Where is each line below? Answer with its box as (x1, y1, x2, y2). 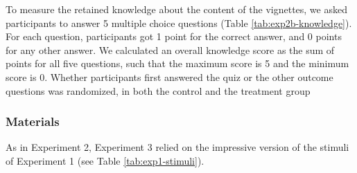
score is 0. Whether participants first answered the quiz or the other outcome (6, 69, 333, 84)
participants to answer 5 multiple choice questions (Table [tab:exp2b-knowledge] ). (6, 15, 352, 30)
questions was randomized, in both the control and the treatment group (6, 83, 311, 98)
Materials (6, 113, 60, 130)
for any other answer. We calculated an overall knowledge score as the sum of (6, 42, 335, 57)
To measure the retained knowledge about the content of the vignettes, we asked (6, 2, 347, 16)
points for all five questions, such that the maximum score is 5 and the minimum (6, 56, 349, 71)
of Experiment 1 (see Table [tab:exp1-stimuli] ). (6, 153, 204, 167)
